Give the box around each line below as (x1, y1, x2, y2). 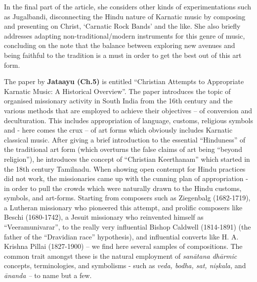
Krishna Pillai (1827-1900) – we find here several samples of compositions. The (4, 241, 243, 251)
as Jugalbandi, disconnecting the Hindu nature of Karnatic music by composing (4, 11, 246, 21)
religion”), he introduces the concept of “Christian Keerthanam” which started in (4, 153, 250, 164)
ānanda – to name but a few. (4, 270, 92, 281)
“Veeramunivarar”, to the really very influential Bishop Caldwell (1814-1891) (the (4, 222, 251, 232)
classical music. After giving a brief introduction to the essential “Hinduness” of (4, 134, 246, 144)
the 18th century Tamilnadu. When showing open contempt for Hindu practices (4, 163, 246, 174)
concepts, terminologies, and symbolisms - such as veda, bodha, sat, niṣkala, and (4, 260, 246, 271)
